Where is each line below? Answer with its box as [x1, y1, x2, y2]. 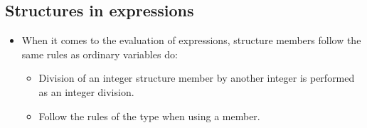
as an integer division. [38, 84, 134, 99]
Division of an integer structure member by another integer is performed [38, 70, 355, 85]
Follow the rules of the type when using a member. [38, 108, 260, 123]
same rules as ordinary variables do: [21, 46, 178, 61]
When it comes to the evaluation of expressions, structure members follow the [21, 33, 361, 48]
